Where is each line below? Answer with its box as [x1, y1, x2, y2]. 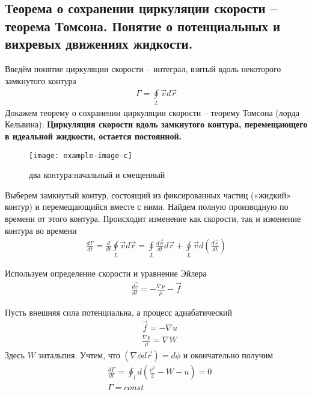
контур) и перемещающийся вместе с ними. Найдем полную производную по [5, 200, 289, 213]
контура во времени [5, 224, 77, 236]
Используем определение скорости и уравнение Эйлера [5, 266, 207, 279]
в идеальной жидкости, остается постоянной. [5, 129, 182, 142]
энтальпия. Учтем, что [38, 349, 120, 361]
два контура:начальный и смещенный [29, 168, 165, 181]
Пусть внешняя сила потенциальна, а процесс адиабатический [5, 306, 233, 319]
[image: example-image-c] [29, 151, 132, 160]
